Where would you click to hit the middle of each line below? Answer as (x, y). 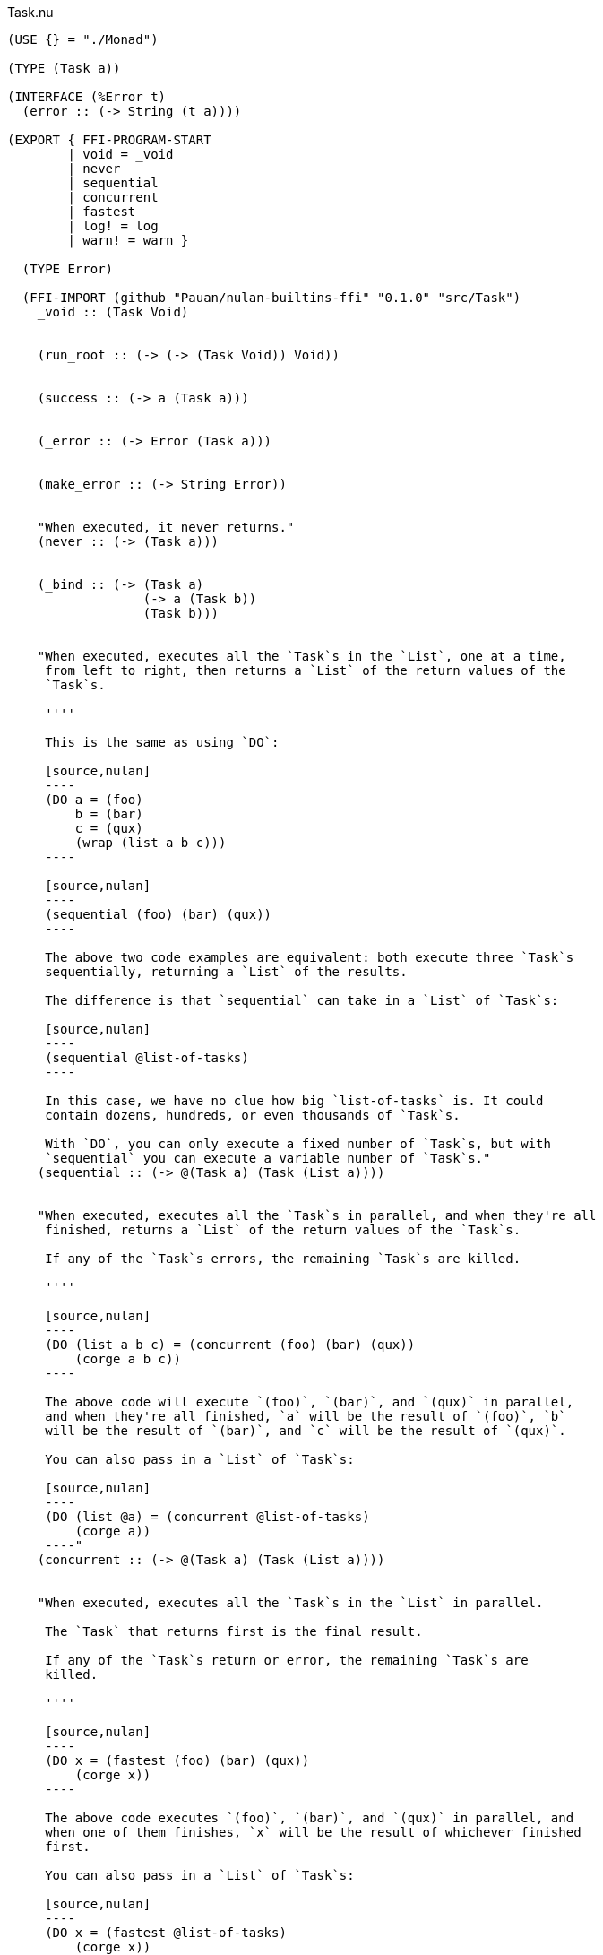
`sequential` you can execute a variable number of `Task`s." (268, 1158)
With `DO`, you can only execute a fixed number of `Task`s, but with (298, 1144)
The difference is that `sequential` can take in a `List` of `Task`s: (302, 1000)
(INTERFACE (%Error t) (87, 97)
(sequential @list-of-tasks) (147, 1058)
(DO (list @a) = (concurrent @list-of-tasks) (207, 1517)
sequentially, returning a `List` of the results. (226, 972)
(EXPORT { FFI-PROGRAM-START (109, 140)
